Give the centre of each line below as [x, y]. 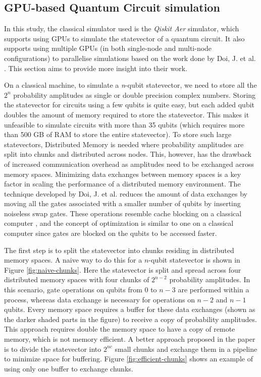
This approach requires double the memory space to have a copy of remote [120, 329]
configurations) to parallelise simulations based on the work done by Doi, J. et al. [130, 58]
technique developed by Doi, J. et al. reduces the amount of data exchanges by [126, 193]
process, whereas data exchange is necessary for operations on [99, 299]
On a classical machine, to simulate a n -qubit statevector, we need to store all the [130, 85]
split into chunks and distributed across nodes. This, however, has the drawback [128, 154]
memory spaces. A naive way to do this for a [73, 260]
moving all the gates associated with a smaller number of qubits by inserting [122, 203]
